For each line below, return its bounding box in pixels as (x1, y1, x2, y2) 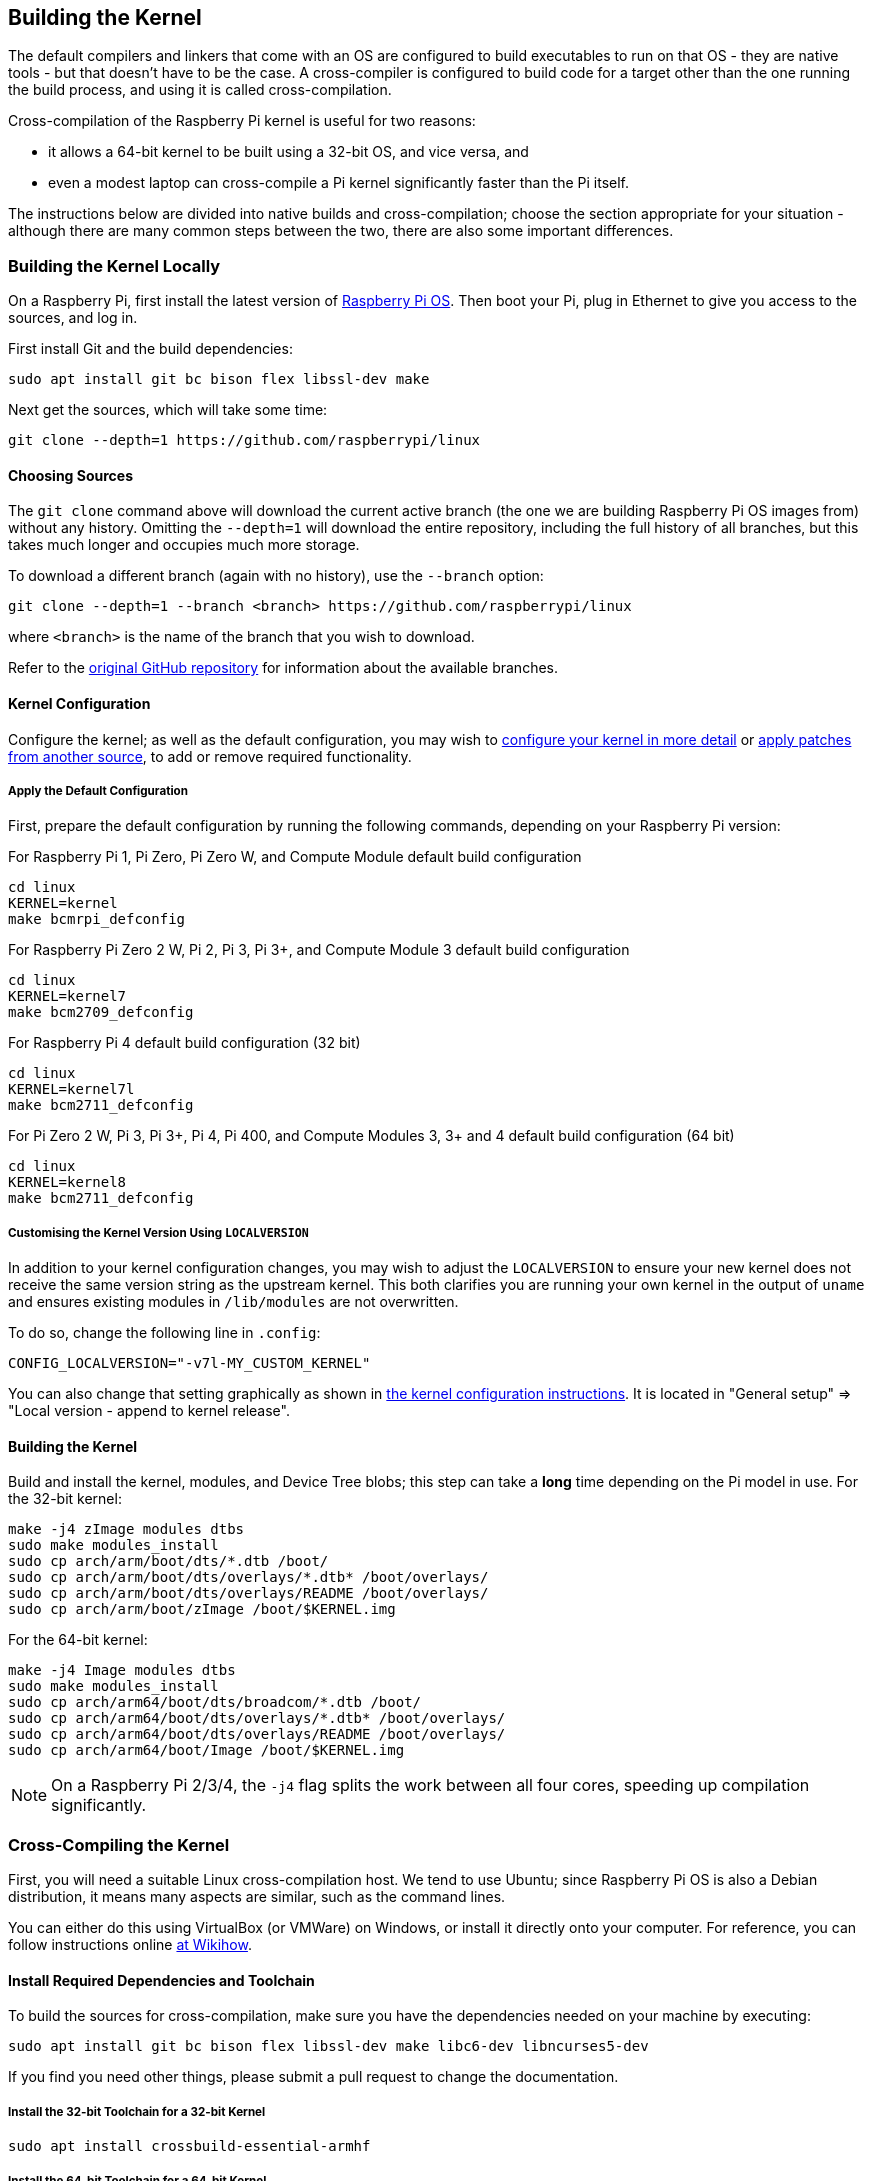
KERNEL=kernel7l (8, 1081, 135, 1098)
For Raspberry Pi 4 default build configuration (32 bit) (8, 1034, 361, 1052)
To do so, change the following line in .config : (8, 1324, 321, 1342)
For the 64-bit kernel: (8, 1631, 148, 1649)
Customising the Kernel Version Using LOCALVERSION (8, 1225, 309, 1240)
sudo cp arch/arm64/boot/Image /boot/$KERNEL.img (8, 1742, 405, 1759)
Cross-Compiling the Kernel (8, 1834, 230, 1855)
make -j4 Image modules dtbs (8, 1662, 236, 1679)
